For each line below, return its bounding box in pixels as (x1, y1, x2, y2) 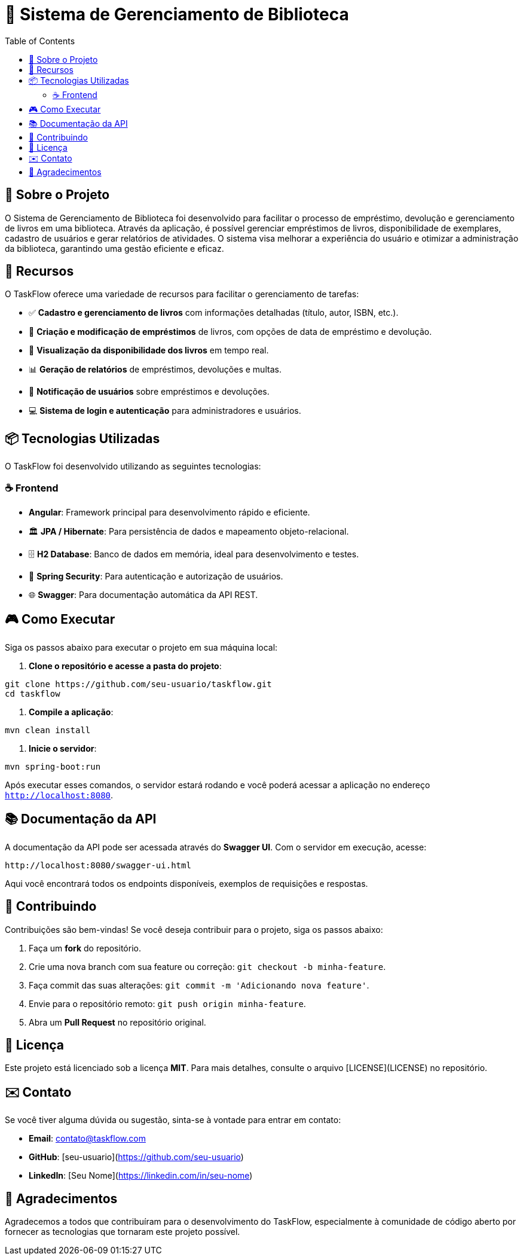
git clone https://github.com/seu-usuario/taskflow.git (5, 679, 272, 689)
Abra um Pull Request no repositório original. (29, 1017, 206, 1027)
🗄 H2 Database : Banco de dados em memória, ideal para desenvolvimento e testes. (29, 549, 359, 560)
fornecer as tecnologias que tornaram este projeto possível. (5, 1227, 240, 1237)
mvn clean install (5, 725, 91, 735)
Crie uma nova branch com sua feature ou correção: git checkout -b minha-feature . (29, 961, 386, 972)
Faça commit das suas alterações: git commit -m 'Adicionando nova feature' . (29, 980, 369, 990)
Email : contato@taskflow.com (29, 1133, 146, 1144)
